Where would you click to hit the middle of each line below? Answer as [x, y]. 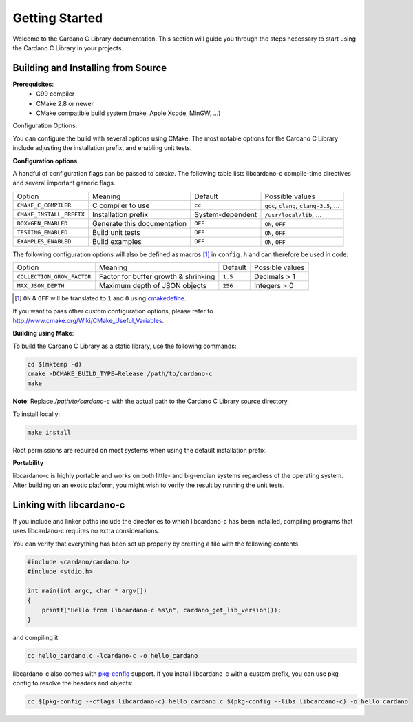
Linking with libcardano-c [69, 505]
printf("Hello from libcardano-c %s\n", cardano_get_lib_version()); [161, 610]
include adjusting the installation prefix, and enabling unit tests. [102, 148]
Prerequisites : [33, 84]
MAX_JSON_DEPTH [41, 286]
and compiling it [35, 637]
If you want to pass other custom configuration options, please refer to [113, 311]
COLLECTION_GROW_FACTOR [54, 277]
